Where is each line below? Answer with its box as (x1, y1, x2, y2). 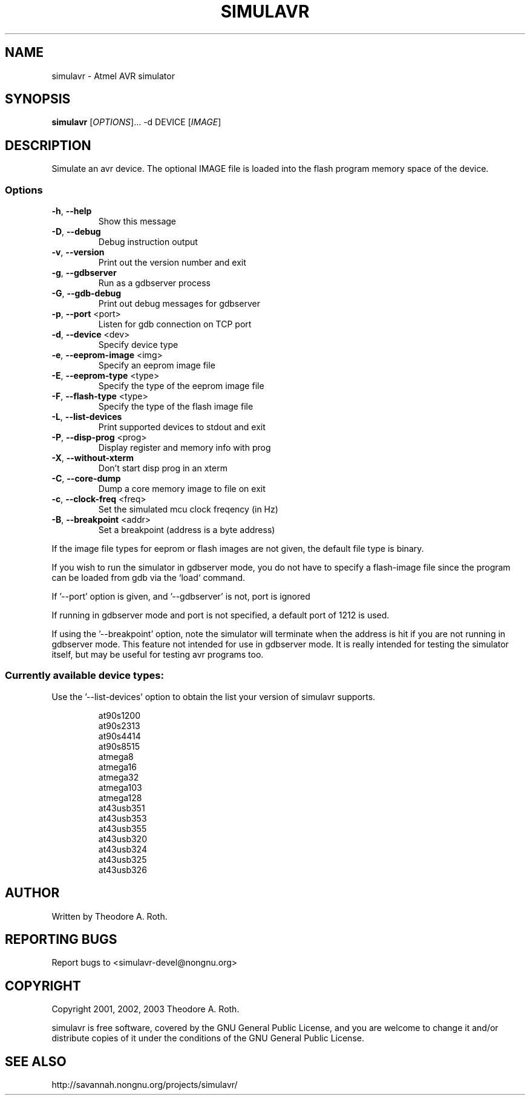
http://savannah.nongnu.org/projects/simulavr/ (51, 1079, 238, 1090)
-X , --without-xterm (51, 453, 134, 463)
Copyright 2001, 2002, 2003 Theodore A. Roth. (51, 1004, 240, 1015)
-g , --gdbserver (51, 267, 117, 278)
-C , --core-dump (51, 473, 121, 484)
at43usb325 (98, 854, 147, 865)
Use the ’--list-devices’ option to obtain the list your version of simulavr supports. (51, 691, 376, 702)
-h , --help (51, 206, 92, 217)
